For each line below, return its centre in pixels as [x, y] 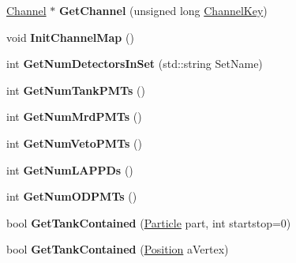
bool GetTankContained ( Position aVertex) [118, 249]
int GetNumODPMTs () [72, 196]
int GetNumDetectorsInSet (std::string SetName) [135, 64]
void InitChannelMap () [70, 37]
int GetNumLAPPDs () [70, 169]
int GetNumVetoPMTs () [74, 143]
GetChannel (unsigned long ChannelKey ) [163, 10]
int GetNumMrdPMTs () [74, 116]
